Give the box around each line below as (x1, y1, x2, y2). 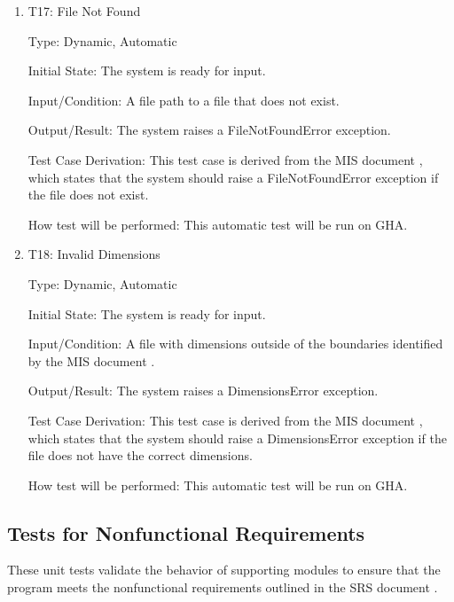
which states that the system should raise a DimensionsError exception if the (27, 428, 447, 447)
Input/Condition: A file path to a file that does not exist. (27, 90, 340, 109)
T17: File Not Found (27, 2, 141, 20)
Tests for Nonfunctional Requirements (7, 519, 365, 546)
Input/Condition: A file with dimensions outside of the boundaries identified (27, 334, 443, 353)
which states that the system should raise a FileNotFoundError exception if (27, 168, 439, 186)
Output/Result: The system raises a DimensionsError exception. (27, 381, 379, 400)
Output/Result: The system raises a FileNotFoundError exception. (27, 121, 391, 139)
